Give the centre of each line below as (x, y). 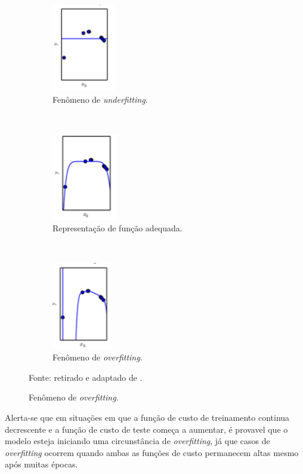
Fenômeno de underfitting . (100, 99)
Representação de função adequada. (118, 228)
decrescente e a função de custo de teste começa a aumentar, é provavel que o (146, 429)
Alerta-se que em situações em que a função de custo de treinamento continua (147, 417)
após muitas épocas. (41, 464)
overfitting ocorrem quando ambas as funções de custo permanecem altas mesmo (152, 452)
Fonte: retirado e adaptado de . (86, 377)
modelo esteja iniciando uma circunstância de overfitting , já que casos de (137, 441)
